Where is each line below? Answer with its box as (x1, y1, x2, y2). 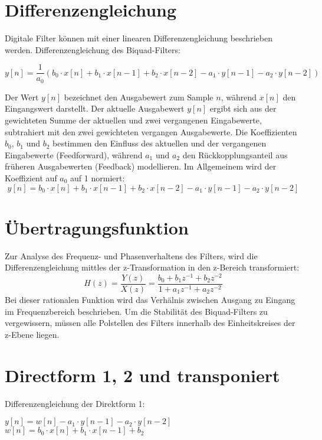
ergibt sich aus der (209, 102, 277, 115)
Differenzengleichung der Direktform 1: (5, 397, 145, 409)
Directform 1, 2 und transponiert (5, 363, 280, 387)
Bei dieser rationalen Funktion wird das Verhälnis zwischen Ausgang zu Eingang (5, 294, 295, 306)
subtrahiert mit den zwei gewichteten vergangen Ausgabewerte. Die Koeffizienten (5, 125, 297, 138)
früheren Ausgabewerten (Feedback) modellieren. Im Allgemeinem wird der (5, 160, 277, 172)
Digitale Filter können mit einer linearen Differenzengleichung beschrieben (5, 32, 272, 44)
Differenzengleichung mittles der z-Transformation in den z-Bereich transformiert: (5, 261, 300, 273)
